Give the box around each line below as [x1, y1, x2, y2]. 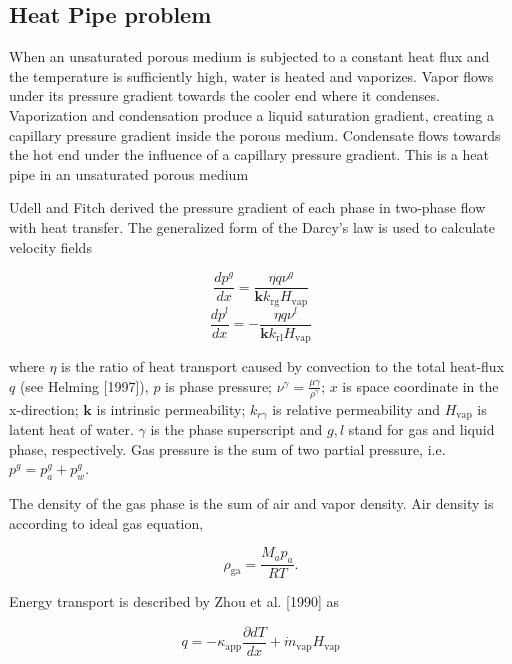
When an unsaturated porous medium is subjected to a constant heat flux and [9, 46, 490, 67]
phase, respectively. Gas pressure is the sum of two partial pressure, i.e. [9, 438, 446, 459]
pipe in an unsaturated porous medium [9, 163, 249, 184]
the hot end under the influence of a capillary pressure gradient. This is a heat [9, 144, 490, 165]
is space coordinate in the [342, 375, 499, 396]
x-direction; [9, 398, 79, 419]
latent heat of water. [9, 419, 134, 440]
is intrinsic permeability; [96, 398, 246, 419]
